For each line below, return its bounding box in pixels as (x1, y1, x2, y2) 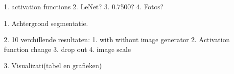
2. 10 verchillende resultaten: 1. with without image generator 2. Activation (4, 34, 230, 45)
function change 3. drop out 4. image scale (4, 44, 131, 54)
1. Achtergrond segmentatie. (4, 18, 88, 28)
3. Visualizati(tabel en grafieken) (4, 60, 102, 71)
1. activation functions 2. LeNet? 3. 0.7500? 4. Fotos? (4, 1, 164, 11)
